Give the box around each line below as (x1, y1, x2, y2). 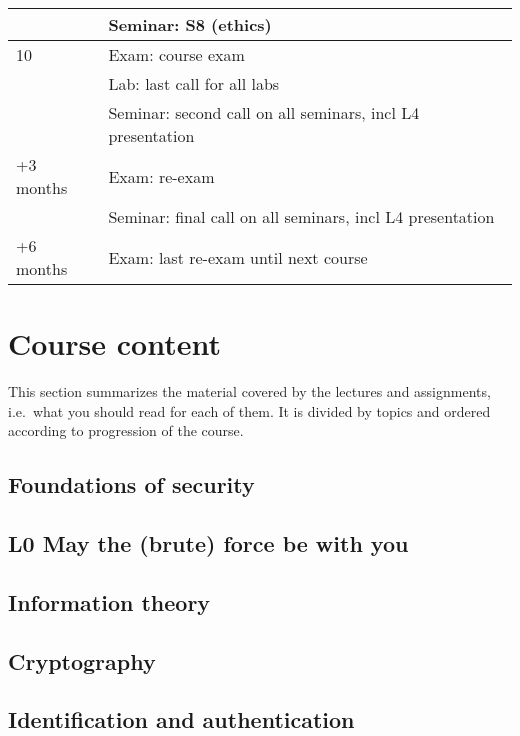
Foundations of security (8, 469, 255, 500)
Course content (8, 323, 221, 364)
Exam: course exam (108, 43, 245, 66)
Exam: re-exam (108, 164, 215, 188)
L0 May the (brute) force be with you (8, 528, 409, 559)
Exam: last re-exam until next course (108, 245, 368, 269)
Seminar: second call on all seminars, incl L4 (108, 101, 420, 124)
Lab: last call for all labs (108, 72, 280, 95)
